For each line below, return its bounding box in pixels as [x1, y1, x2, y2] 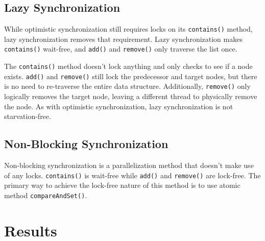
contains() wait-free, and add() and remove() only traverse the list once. [4, 43, 237, 54]
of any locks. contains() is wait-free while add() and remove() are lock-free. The [4, 170, 261, 180]
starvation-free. [4, 111, 51, 122]
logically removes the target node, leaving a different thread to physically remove [4, 91, 257, 102]
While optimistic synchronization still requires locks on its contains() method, [4, 23, 253, 34]
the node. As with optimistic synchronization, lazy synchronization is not [4, 101, 233, 111]
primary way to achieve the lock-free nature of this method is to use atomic [4, 180, 240, 190]
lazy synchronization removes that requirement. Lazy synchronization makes [4, 33, 243, 44]
